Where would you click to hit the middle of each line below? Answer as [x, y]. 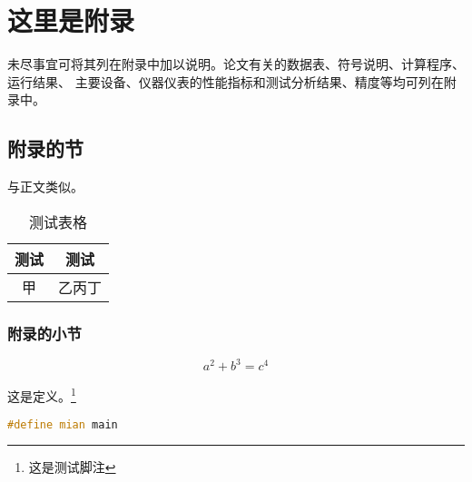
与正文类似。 [45, 187]
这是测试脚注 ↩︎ [72, 466]
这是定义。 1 [42, 395]
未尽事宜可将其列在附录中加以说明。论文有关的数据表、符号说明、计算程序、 [236, 64]
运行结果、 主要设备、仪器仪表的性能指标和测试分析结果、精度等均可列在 [226, 81]
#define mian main [63, 424]
